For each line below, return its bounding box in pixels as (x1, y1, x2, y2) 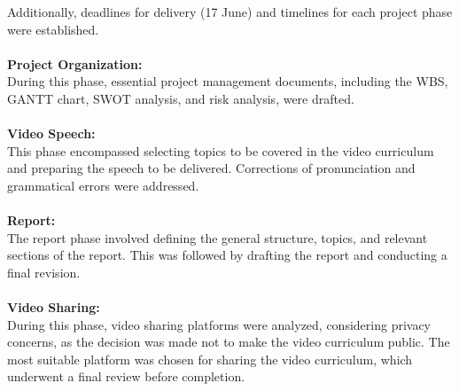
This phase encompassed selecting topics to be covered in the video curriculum (7, 141, 434, 160)
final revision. (7, 262, 81, 281)
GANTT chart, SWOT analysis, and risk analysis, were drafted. (7, 89, 354, 107)
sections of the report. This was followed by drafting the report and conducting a (7, 246, 447, 264)
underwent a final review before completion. (7, 367, 245, 386)
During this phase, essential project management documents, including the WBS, (7, 72, 448, 90)
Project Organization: (7, 54, 143, 73)
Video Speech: (7, 124, 96, 143)
